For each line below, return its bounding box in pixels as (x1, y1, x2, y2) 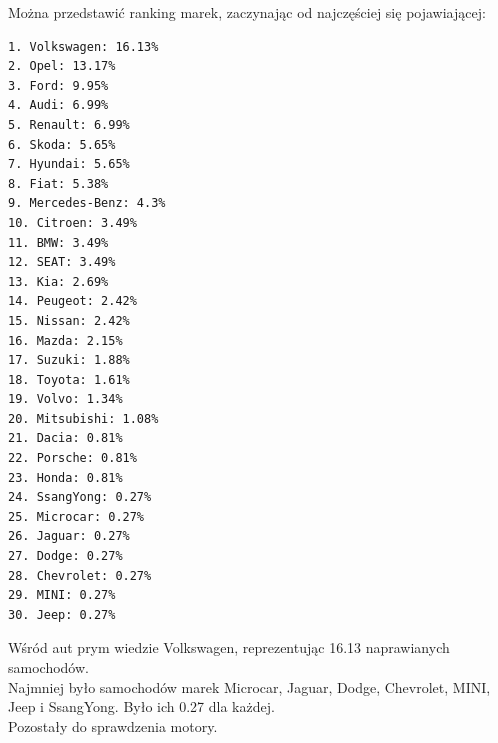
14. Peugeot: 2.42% (8, 294, 137, 309)
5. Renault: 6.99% (8, 117, 130, 132)
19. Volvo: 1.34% (8, 392, 123, 407)
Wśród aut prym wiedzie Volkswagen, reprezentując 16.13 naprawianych (8, 637, 450, 658)
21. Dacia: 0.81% (8, 431, 123, 446)
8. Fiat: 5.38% (8, 176, 109, 191)
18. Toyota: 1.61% (8, 372, 130, 387)
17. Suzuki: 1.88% (8, 353, 130, 368)
